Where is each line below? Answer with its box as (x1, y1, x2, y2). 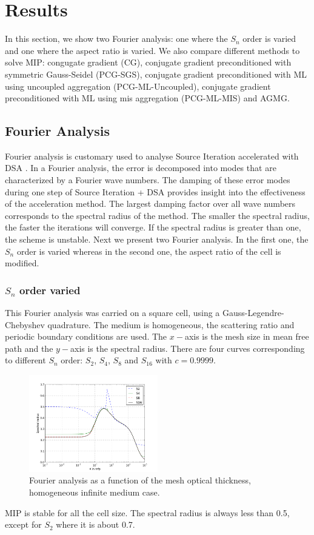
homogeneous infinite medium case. (29, 485, 160, 498)
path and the (5, 342, 53, 354)
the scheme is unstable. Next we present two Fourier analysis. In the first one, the (5, 233, 309, 246)
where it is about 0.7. (56, 518, 135, 531)
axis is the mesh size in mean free (184, 330, 309, 343)
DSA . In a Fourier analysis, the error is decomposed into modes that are (5, 161, 276, 174)
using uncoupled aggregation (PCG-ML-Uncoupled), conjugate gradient (5, 79, 271, 92)
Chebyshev (5, 318, 45, 331)
